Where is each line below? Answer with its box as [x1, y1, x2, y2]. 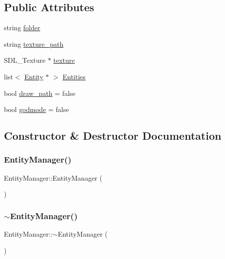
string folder [4, 22, 40, 33]
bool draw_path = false [4, 88, 75, 98]
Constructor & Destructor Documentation [4, 128, 222, 143]
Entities [62, 71, 86, 81]
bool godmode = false [4, 104, 69, 114]
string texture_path [4, 38, 64, 49]
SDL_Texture [4, 55, 46, 65]
